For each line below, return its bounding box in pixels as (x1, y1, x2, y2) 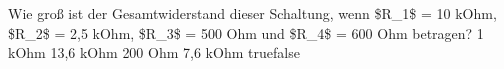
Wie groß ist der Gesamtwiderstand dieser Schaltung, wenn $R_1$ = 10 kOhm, (8, 3, 497, 23)
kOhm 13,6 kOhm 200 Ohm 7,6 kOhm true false (8, 42, 300, 63)
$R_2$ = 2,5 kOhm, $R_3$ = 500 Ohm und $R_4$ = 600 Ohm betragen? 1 (8, 22, 484, 43)
